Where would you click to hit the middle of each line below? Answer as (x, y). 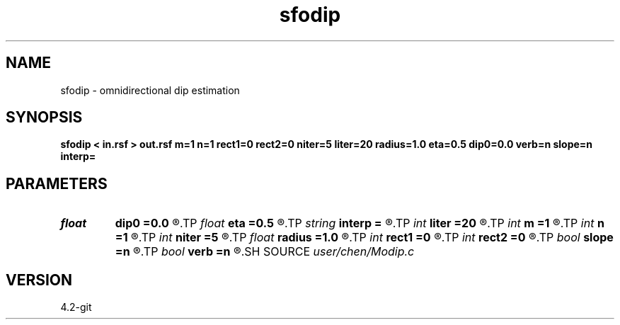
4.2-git (76, 307)
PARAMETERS (57, 183)
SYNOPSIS (44, 118)
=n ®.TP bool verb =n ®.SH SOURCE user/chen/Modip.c (265, 252)
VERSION (39, 280)
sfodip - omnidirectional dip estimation (150, 90)
